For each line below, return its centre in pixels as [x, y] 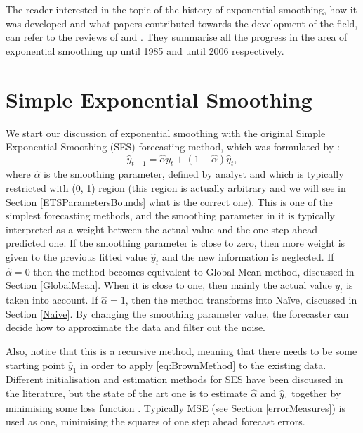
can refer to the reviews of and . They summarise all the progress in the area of [177, 37]
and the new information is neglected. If [248, 257]
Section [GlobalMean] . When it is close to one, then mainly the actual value [169, 285]
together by [316, 393]
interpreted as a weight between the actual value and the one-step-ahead [161, 229]
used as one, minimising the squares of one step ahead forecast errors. [156, 421]
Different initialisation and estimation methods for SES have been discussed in [174, 379]
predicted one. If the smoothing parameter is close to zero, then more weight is [176, 243]
